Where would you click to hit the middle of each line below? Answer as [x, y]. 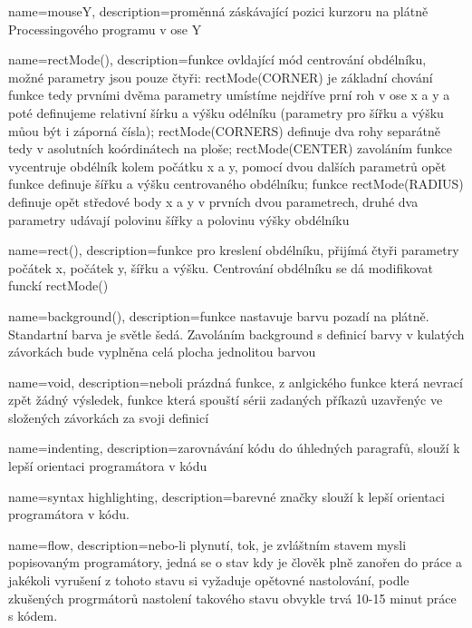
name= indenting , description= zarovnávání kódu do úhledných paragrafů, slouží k [234, 448]
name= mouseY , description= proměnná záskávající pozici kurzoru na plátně [218, 11]
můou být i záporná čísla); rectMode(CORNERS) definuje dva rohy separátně [224, 130]
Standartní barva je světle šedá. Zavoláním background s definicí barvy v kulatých [236, 334]
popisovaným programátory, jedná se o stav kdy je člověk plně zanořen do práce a [235, 562]
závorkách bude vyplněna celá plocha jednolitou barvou [162, 352]
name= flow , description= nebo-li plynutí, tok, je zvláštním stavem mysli [207, 544]
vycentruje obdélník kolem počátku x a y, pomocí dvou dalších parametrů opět [227, 166]
